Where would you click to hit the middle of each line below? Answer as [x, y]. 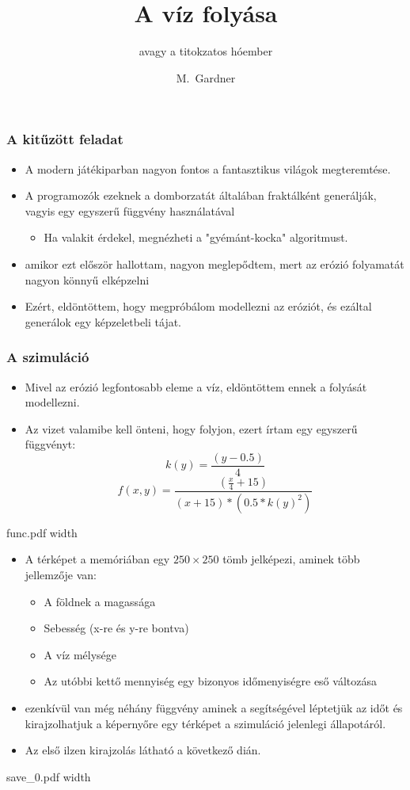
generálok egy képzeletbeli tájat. [103, 321]
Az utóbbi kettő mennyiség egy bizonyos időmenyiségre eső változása [210, 681]
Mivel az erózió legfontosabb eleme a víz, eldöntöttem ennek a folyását [196, 386]
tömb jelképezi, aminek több [291, 559]
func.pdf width [42, 532]
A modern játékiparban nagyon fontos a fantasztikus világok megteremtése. [208, 168]
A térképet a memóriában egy [97, 559]
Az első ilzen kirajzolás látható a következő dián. [143, 750]
